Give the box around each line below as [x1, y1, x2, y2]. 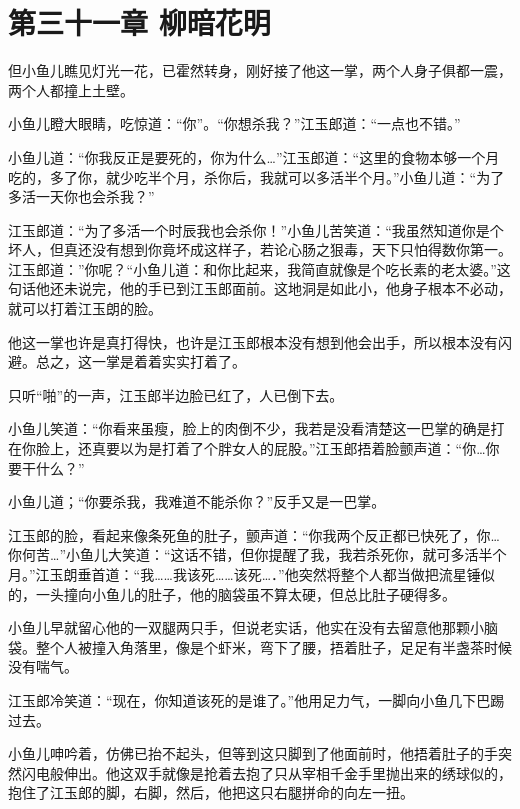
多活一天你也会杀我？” [8, 186, 155, 207]
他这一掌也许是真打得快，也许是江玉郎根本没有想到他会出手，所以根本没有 [8, 331, 498, 352]
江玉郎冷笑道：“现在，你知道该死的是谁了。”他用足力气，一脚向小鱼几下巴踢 [8, 689, 505, 710]
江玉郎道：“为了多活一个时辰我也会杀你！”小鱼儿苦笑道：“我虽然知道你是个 [8, 219, 504, 240]
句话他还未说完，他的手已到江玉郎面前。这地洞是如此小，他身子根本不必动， [8, 278, 512, 299]
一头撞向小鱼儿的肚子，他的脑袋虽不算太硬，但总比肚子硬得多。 [35, 583, 456, 604]
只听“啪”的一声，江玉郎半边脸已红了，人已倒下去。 [8, 384, 344, 405]
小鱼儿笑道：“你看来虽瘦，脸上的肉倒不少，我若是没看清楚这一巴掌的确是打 [8, 418, 505, 439]
